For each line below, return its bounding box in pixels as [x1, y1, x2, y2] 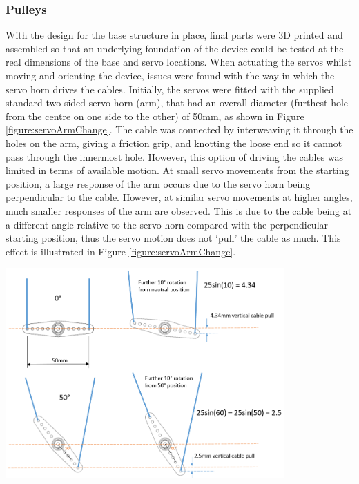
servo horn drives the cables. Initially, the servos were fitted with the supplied [6, 81, 334, 96]
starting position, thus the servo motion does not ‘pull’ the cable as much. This [6, 231, 341, 245]
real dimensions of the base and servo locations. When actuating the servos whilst [6, 55, 352, 69]
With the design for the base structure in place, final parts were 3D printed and [6, 28, 343, 42]
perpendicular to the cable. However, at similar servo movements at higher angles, [6, 190, 353, 204]
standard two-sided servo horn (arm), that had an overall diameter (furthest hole [6, 95, 349, 110]
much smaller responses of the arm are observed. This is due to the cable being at [6, 203, 352, 217]
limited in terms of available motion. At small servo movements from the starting [6, 163, 349, 177]
